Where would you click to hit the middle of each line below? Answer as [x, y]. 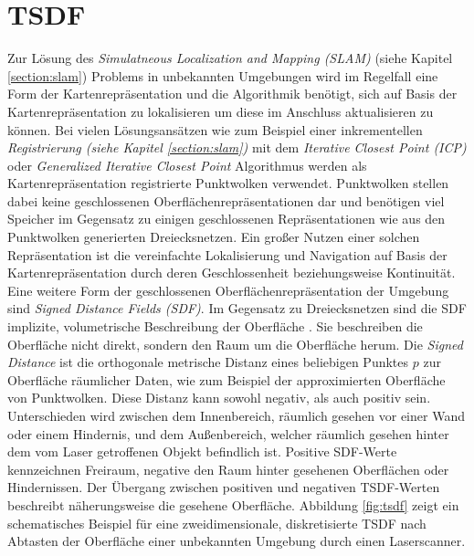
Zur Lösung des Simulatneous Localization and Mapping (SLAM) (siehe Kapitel [230, 58]
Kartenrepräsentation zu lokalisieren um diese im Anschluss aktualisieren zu [221, 111]
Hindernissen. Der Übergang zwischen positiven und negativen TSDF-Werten [224, 487]
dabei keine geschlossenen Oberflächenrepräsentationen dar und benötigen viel [226, 200]
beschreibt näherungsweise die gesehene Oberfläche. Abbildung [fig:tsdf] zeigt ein [233, 504]
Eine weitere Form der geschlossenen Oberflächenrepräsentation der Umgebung [228, 290]
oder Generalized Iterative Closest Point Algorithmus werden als [187, 165]
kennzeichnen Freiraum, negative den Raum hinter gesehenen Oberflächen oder [228, 469]
